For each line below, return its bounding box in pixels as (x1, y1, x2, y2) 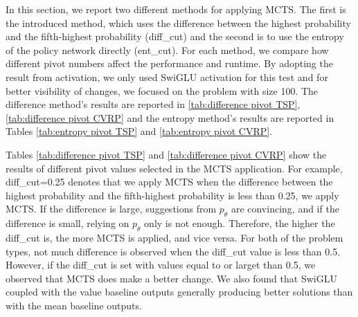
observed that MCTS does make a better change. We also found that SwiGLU (6, 271, 337, 285)
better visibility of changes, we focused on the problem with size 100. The (6, 83, 319, 98)
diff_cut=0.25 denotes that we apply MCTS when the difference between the (6, 174, 333, 189)
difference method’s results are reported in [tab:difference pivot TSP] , (6, 97, 301, 111)
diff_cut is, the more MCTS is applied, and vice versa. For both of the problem (6, 230, 343, 244)
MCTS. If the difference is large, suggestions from (6, 201, 217, 216)
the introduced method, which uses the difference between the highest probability (6, 15, 351, 30)
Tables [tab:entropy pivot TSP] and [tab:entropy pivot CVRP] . (6, 124, 273, 138)
